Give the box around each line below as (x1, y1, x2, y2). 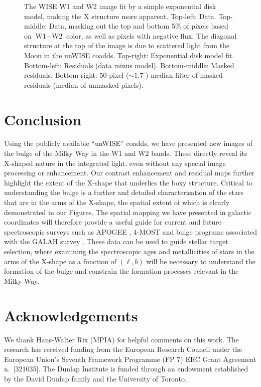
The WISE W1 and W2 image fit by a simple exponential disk (24, 1, 216, 11)
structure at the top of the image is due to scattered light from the (24, 40, 230, 51)
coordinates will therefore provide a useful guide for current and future (4, 217, 221, 227)
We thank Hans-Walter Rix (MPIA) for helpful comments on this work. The (4, 334, 239, 344)
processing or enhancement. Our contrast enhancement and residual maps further (4, 167, 254, 178)
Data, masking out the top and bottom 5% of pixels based (49, 21, 228, 31)
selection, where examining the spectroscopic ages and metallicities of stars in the (4, 246, 254, 256)
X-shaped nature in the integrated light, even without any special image (4, 157, 226, 168)
